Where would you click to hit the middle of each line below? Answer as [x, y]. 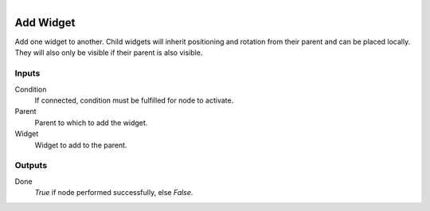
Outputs [31, 166]
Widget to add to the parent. [81, 145]
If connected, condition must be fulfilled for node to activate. [134, 100]
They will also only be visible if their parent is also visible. [109, 53]
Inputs [27, 73]
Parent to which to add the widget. [91, 123]
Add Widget [45, 23]
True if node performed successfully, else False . [114, 193]
